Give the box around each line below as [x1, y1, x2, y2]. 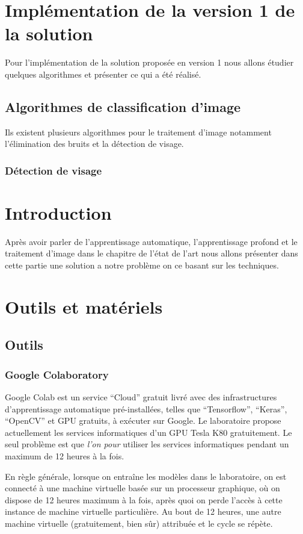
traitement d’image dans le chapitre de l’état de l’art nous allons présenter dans [5, 247, 298, 259]
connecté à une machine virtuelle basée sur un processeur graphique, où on [5, 482, 280, 494]
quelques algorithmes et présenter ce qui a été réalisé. [5, 67, 201, 80]
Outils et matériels [5, 294, 163, 318]
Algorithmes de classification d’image [5, 97, 241, 116]
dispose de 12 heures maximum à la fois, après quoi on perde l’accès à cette [5, 493, 283, 506]
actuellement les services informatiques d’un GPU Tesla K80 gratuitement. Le [5, 426, 292, 438]
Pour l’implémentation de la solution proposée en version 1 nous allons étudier [5, 56, 294, 69]
